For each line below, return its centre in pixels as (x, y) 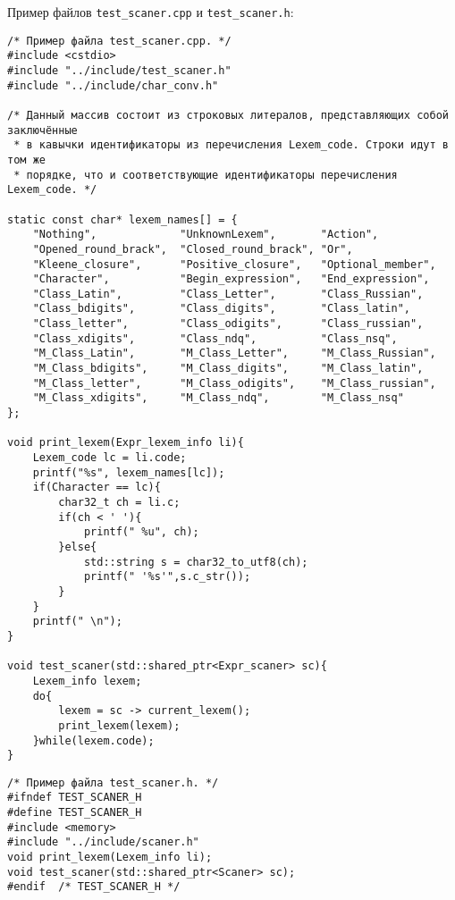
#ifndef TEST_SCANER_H (75, 798)
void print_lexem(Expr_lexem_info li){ (126, 443)
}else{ (78, 547)
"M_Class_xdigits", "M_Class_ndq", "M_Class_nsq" (218, 398)
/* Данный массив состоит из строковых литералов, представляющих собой (228, 115)
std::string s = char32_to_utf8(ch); (196, 562)
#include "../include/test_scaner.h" (119, 70)
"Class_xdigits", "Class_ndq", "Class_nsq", (215, 338)
